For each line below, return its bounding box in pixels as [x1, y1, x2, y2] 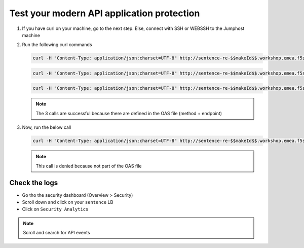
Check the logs [9, 179, 58, 187]
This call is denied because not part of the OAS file [35, 163, 142, 169]
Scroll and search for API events [23, 230, 90, 236]
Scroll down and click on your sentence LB [22, 199, 113, 205]
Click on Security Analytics [22, 206, 89, 212]
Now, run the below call [22, 124, 71, 130]
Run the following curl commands [22, 42, 92, 48]
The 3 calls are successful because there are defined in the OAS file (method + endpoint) [35, 110, 222, 116]
